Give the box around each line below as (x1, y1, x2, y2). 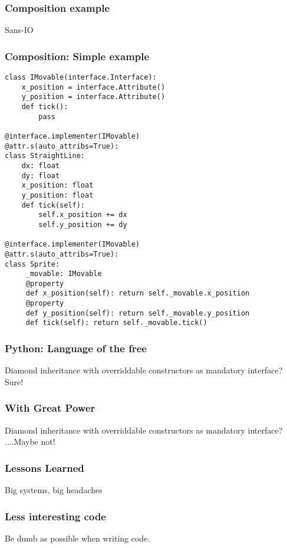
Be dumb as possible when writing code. (5, 531, 150, 544)
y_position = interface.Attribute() (21, 93, 166, 101)
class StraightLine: (5, 152, 85, 160)
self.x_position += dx (38, 211, 127, 219)
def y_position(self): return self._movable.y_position (25, 309, 250, 317)
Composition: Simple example (5, 48, 150, 63)
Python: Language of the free (5, 341, 147, 356)
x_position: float (21, 181, 94, 190)
